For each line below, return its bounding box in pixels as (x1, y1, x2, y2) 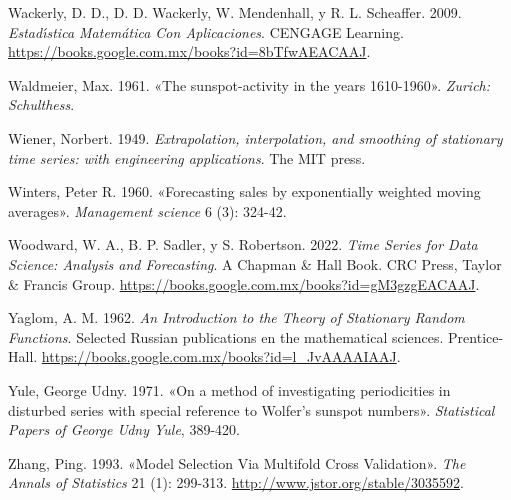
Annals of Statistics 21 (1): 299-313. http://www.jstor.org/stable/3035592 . (8, 472, 464, 493)
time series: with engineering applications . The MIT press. (8, 147, 366, 168)
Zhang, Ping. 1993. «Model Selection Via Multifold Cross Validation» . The (8, 452, 466, 473)
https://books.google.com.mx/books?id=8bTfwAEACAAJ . (8, 41, 371, 62)
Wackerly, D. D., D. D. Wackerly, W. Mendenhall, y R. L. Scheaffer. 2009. (8, 2, 462, 22)
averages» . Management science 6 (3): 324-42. (8, 200, 287, 221)
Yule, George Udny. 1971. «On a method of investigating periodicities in (8, 379, 451, 400)
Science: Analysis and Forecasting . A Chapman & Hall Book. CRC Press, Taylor (8, 253, 502, 274)
